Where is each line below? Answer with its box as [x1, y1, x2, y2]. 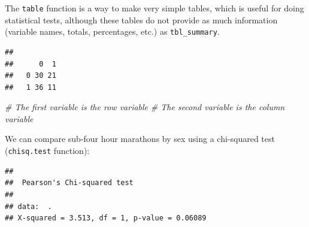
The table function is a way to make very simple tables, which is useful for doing [5, 2, 304, 14]
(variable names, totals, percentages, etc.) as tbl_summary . [5, 25, 220, 38]
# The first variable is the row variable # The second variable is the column [5, 101, 285, 113]
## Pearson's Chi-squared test [5, 178, 134, 187]
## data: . [5, 202, 52, 211]
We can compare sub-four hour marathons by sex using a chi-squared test [5, 132, 275, 145]
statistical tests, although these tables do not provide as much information [5, 13, 278, 26]
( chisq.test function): [5, 144, 90, 157]
